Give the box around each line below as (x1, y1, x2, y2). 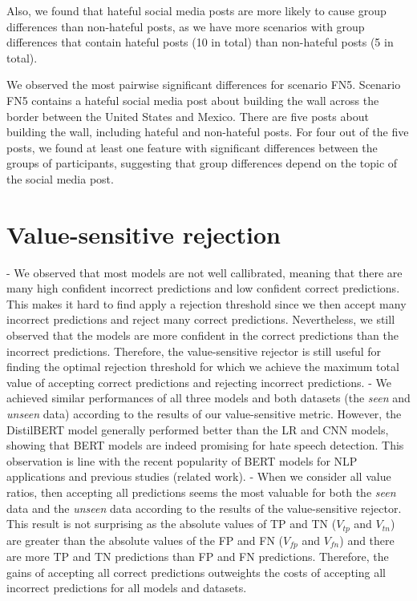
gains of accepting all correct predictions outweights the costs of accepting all (6, 563, 386, 580)
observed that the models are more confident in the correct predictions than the (6, 327, 399, 344)
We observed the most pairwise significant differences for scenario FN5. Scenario (6, 76, 401, 93)
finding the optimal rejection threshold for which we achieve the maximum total (6, 358, 399, 375)
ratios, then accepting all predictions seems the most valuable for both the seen (6, 483, 396, 500)
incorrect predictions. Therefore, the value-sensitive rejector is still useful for (6, 342, 382, 359)
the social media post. (6, 170, 114, 187)
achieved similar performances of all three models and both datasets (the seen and (6, 389, 411, 406)
